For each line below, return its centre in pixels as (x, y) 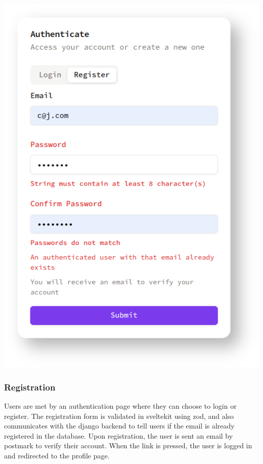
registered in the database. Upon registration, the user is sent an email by (119, 435)
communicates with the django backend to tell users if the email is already (119, 426)
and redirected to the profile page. (57, 456)
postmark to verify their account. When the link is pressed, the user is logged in (128, 445)
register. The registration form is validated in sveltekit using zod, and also (119, 416)
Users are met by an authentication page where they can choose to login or (120, 406)
